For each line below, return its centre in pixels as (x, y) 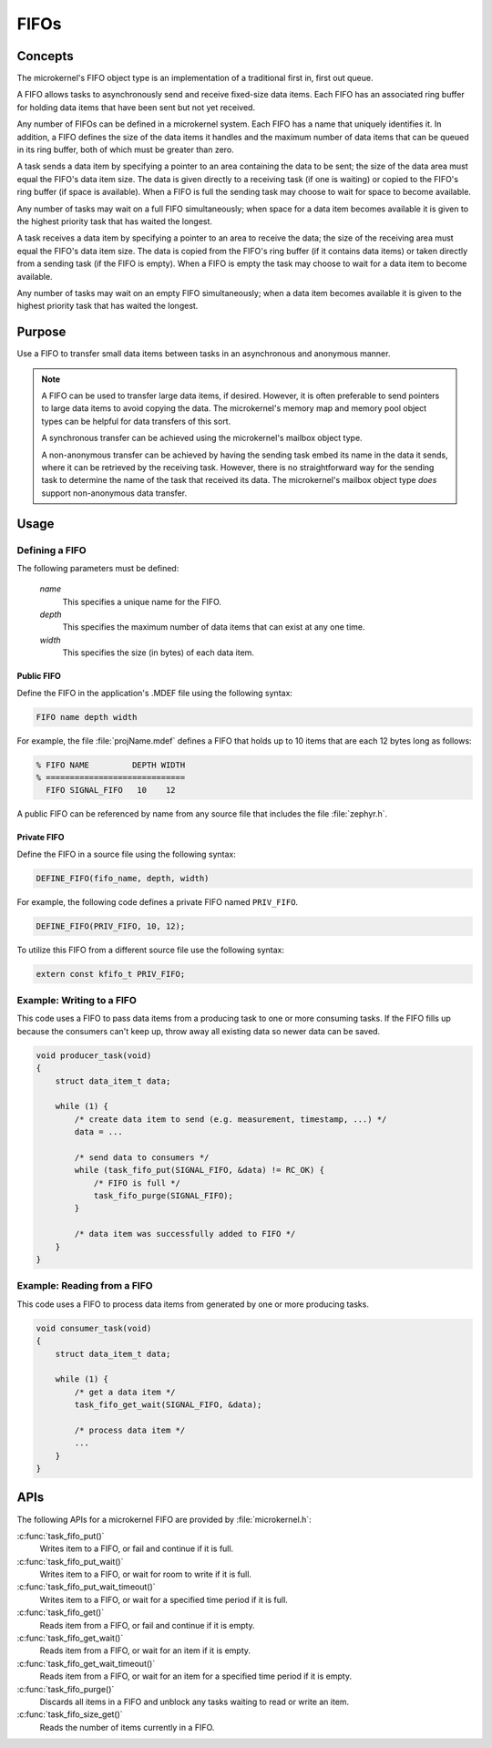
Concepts (45, 56)
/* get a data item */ (125, 1392)
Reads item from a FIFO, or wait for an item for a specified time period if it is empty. (196, 1676)
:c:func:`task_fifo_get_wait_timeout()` (86, 1663)
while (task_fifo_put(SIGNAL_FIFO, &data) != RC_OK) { (200, 1170)
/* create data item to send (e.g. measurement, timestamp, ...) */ (231, 1119)
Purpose (41, 332)
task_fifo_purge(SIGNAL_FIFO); (164, 1196)
